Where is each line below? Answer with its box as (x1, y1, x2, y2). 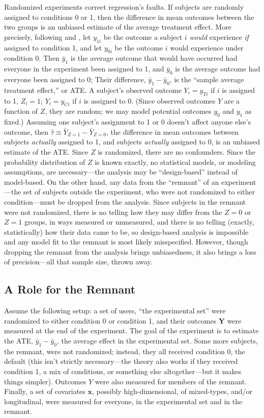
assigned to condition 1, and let (4, 42, 102, 53)
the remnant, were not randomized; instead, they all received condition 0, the (4, 346, 245, 356)
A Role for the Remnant (4, 281, 136, 297)
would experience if (189, 31, 249, 42)
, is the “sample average (169, 73, 244, 84)
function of (4, 106, 38, 116)
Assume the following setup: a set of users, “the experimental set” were (4, 305, 226, 316)
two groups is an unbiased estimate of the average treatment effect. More (4, 21, 231, 32)
